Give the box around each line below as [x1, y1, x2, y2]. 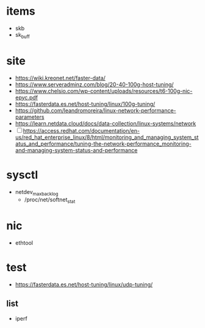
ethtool [15, 239, 34, 247]
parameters [15, 113, 45, 121]
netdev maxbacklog [15, 188, 59, 197]
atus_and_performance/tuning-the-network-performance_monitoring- [15, 140, 192, 147]
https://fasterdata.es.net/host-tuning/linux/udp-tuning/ [15, 281, 153, 288]
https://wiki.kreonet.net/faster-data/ [15, 74, 106, 81]
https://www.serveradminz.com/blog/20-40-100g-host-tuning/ [15, 81, 174, 88]
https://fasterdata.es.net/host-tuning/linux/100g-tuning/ [15, 100, 156, 108]
